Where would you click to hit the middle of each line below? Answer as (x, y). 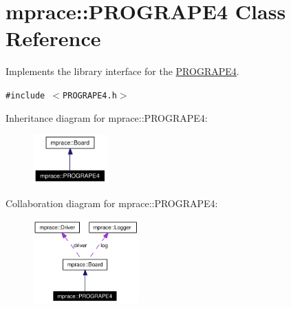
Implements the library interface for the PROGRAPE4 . (122, 71)
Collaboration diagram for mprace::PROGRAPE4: (112, 203)
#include (25, 95)
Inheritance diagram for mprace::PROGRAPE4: (107, 117)
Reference (53, 38)
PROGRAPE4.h (90, 95)
